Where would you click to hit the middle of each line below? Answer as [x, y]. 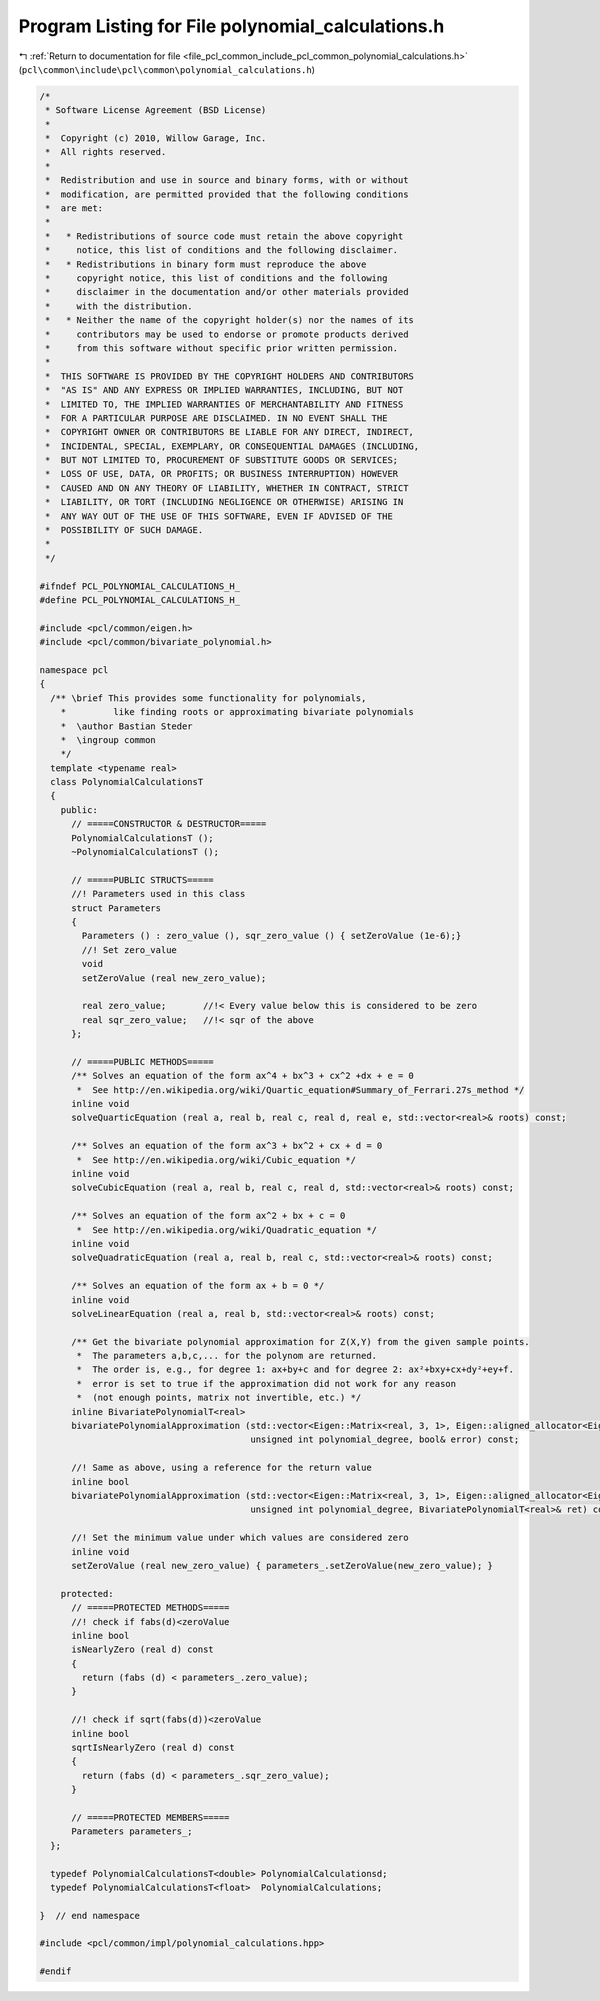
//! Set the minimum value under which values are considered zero [240, 1538]
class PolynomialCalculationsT [127, 782]
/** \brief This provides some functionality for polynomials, [208, 698]
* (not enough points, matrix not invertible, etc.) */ [219, 1398]
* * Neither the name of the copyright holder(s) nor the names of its [230, 320]
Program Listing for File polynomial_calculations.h [231, 26]
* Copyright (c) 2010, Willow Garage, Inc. [156, 138]
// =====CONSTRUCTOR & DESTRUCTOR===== [169, 824]
